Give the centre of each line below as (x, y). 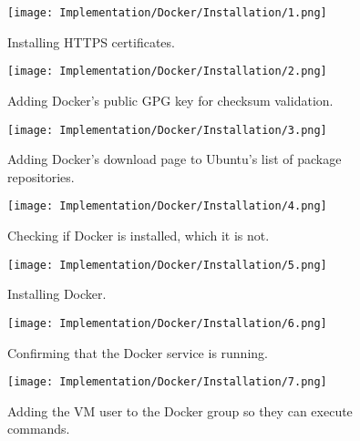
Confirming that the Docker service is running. (138, 352)
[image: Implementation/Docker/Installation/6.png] (167, 323)
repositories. (41, 176)
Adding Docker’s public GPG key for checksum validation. (170, 100)
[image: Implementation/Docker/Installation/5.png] (167, 265)
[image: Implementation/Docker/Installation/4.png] (167, 206)
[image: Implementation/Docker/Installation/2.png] (167, 72)
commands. (39, 429)
